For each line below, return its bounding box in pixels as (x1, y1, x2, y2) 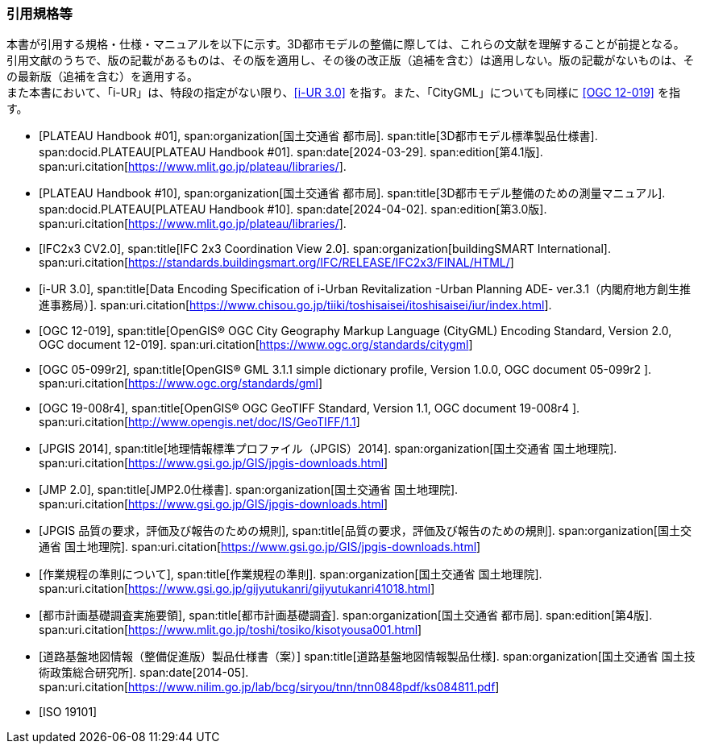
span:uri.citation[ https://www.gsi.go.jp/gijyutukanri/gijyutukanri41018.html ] (39, 582, 435, 596)
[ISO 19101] (39, 705, 98, 719)
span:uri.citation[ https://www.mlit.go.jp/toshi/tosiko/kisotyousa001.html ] (39, 623, 422, 637)
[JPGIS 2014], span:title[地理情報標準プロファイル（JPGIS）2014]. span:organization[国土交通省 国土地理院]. (39, 441, 617, 456)
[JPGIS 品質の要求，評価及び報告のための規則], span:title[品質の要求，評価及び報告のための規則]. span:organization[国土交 (39, 524, 692, 538)
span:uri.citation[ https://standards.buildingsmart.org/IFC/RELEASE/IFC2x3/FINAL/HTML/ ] (39, 255, 514, 270)
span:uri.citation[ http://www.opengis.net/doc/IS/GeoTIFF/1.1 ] (39, 415, 360, 429)
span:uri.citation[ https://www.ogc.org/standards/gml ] (39, 376, 322, 391)
